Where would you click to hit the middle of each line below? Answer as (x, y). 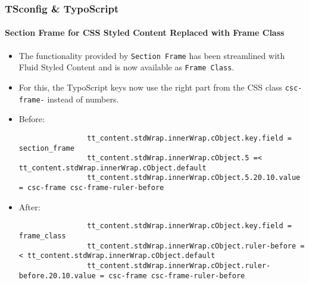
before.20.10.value (57, 276)
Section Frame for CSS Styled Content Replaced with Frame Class (145, 32)
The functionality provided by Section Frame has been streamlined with (152, 55)
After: (29, 206)
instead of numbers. (83, 99)
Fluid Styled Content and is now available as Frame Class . (127, 67)
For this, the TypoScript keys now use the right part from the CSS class (150, 87)
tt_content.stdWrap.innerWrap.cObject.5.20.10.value (194, 178)
